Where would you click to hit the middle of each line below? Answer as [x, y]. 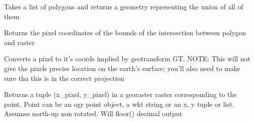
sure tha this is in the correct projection [64, 78]
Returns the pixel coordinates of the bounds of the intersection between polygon [125, 33]
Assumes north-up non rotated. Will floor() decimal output [93, 113]
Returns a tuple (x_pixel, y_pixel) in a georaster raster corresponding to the [121, 94]
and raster [19, 42]
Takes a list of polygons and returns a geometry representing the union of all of [124, 6]
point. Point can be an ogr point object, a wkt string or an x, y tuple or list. [119, 104]
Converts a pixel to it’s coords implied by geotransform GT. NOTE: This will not [127, 59]
